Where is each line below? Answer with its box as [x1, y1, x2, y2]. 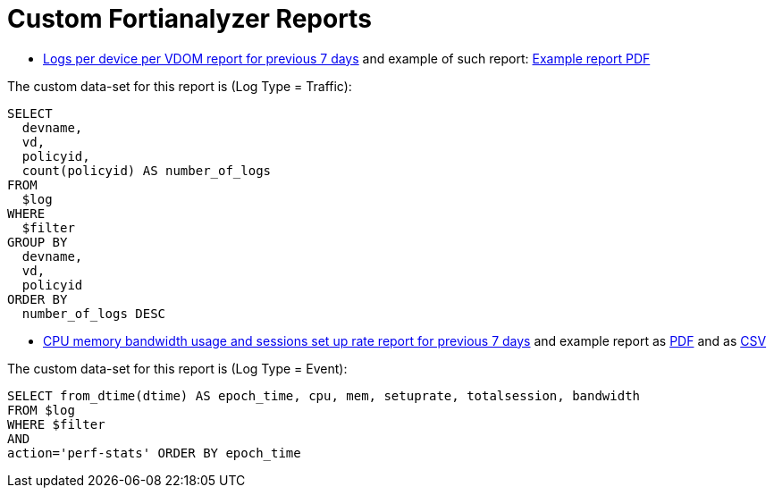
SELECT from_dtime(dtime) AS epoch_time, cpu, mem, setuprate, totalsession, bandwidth [7, 388, 641, 403]
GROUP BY [7, 234, 68, 249]
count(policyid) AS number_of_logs [21, 163, 272, 178]
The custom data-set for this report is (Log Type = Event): [7, 360, 348, 376]
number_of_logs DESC [21, 306, 166, 321]
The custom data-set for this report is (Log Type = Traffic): [7, 78, 352, 94]
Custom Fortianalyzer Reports [7, 4, 372, 34]
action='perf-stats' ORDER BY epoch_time [7, 445, 301, 460]
